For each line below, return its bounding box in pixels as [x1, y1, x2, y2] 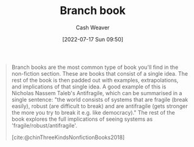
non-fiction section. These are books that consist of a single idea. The [11, 70, 189, 77]
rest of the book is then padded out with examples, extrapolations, [11, 76, 179, 84]
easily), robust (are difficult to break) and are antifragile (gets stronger [11, 102, 188, 110]
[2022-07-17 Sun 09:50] [62, 35, 123, 43]
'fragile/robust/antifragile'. [11, 121, 77, 129]
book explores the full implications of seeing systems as [11, 115, 153, 123]
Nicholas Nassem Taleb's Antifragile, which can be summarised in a [11, 89, 182, 96]
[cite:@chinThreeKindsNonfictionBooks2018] [11, 134, 125, 141]
